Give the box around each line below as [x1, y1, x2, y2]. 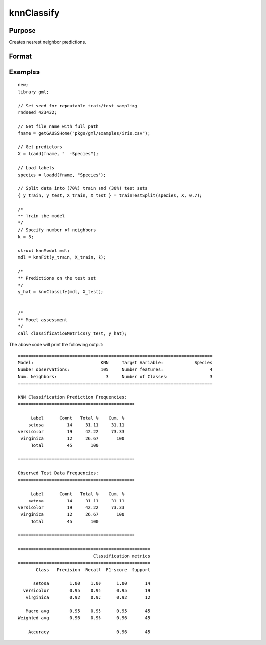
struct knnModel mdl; [18, 248, 70, 253]
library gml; [18, 89, 49, 95]
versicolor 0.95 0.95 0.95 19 [23, 587, 150, 593]
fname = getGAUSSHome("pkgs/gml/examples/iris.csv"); [18, 131, 150, 136]
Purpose [9, 26, 36, 35]
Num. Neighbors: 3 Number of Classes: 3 [18, 374, 213, 379]
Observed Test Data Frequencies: [18, 470, 99, 476]
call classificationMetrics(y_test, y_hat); [18, 330, 128, 336]
